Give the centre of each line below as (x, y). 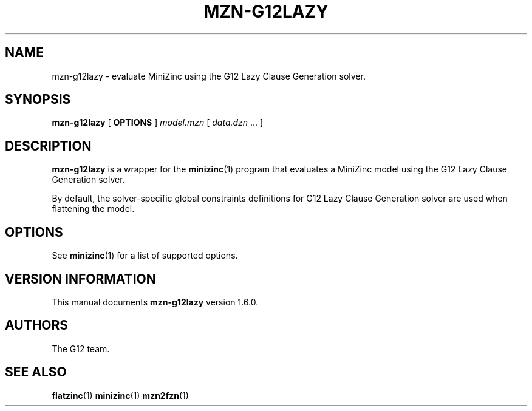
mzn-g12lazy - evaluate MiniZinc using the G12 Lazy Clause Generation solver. (209, 76)
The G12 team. (81, 348)
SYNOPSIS (38, 100)
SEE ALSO (36, 372)
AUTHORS (37, 325)
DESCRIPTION (48, 146)
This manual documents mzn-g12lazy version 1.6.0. (155, 302)
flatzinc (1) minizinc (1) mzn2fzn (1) (120, 395)
